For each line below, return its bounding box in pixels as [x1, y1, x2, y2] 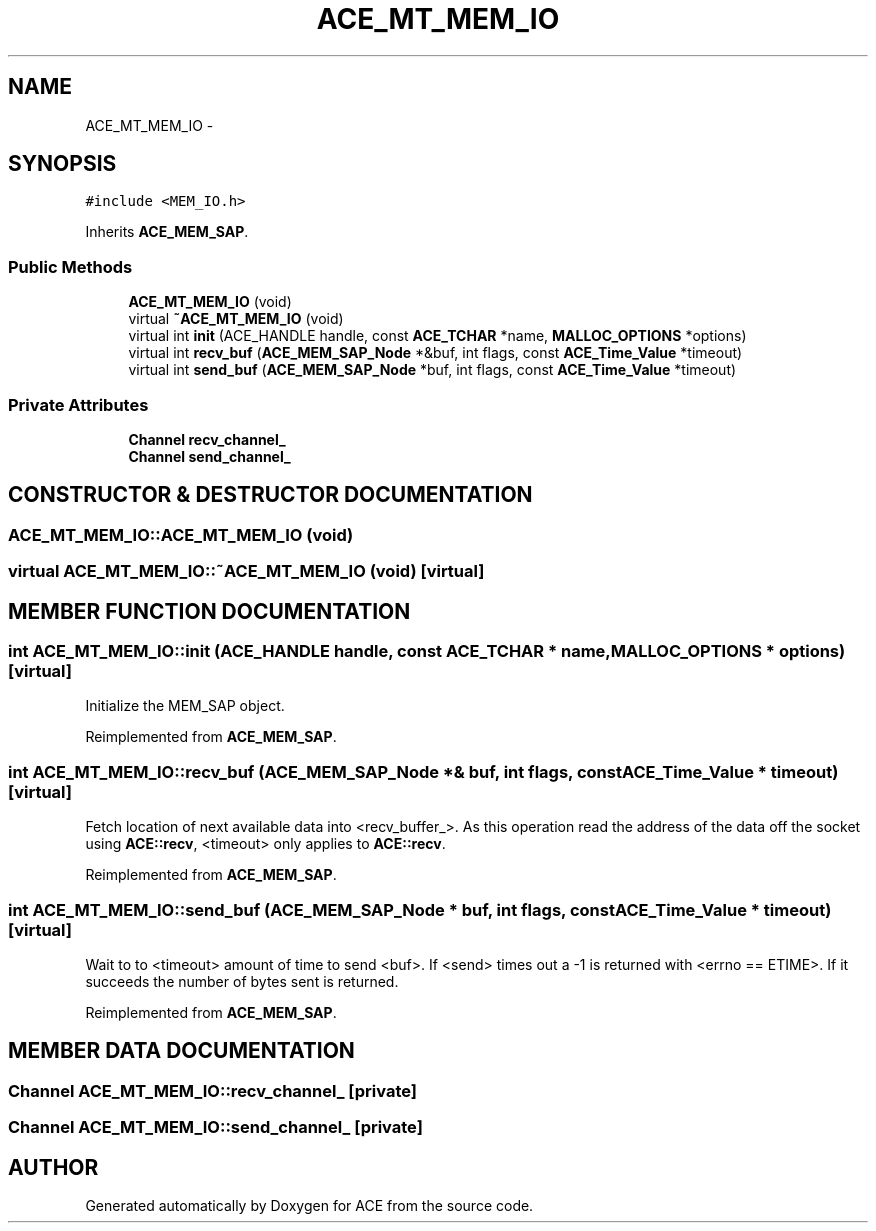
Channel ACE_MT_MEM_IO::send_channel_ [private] [8, 1117, 423, 1138]
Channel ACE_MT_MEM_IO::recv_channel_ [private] [8, 1080, 417, 1101]
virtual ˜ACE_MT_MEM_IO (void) [128, 310, 344, 328]
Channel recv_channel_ [128, 430, 286, 448]
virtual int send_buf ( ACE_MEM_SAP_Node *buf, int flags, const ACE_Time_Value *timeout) [128, 361, 737, 379]
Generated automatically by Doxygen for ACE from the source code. [85, 1196, 534, 1214]
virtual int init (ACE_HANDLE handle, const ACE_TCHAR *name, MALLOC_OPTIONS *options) [128, 327, 747, 345]
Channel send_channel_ [128, 447, 291, 465]
